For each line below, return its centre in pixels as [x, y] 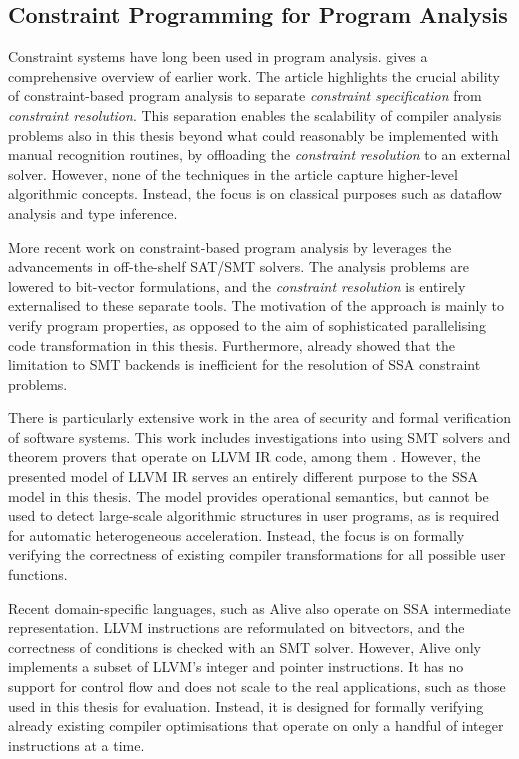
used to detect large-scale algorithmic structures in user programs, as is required [254, 515]
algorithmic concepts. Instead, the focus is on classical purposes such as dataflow [255, 193]
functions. [38, 574]
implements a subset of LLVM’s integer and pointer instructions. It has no [236, 666]
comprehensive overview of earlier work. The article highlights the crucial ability [254, 75]
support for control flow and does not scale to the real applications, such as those [257, 686]
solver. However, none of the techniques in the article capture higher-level [233, 173]
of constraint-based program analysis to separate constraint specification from [245, 95]
